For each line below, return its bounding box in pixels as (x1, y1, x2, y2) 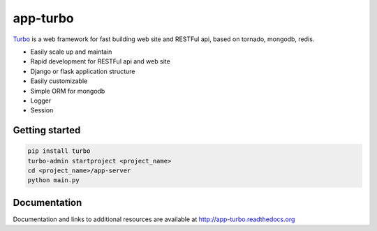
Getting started (13, 124, 81, 136)
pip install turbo (27, 147, 91, 155)
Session (30, 106, 54, 114)
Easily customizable (30, 77, 88, 85)
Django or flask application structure (30, 67, 135, 75)
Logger (30, 96, 52, 105)
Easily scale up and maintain (30, 47, 112, 56)
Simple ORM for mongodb (30, 87, 105, 95)
